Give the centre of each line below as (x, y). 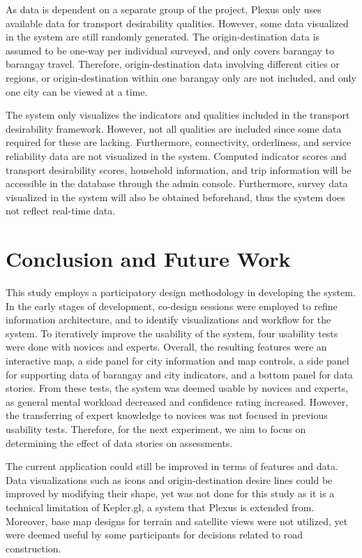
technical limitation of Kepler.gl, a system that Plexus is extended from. (160, 507)
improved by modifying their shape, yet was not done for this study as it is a (170, 493)
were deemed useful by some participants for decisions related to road (154, 535)
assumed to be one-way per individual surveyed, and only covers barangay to (170, 50)
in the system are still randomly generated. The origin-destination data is (163, 37)
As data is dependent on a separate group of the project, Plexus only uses (164, 9)
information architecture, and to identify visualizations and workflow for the (168, 320)
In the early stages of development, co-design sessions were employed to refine (172, 306)
